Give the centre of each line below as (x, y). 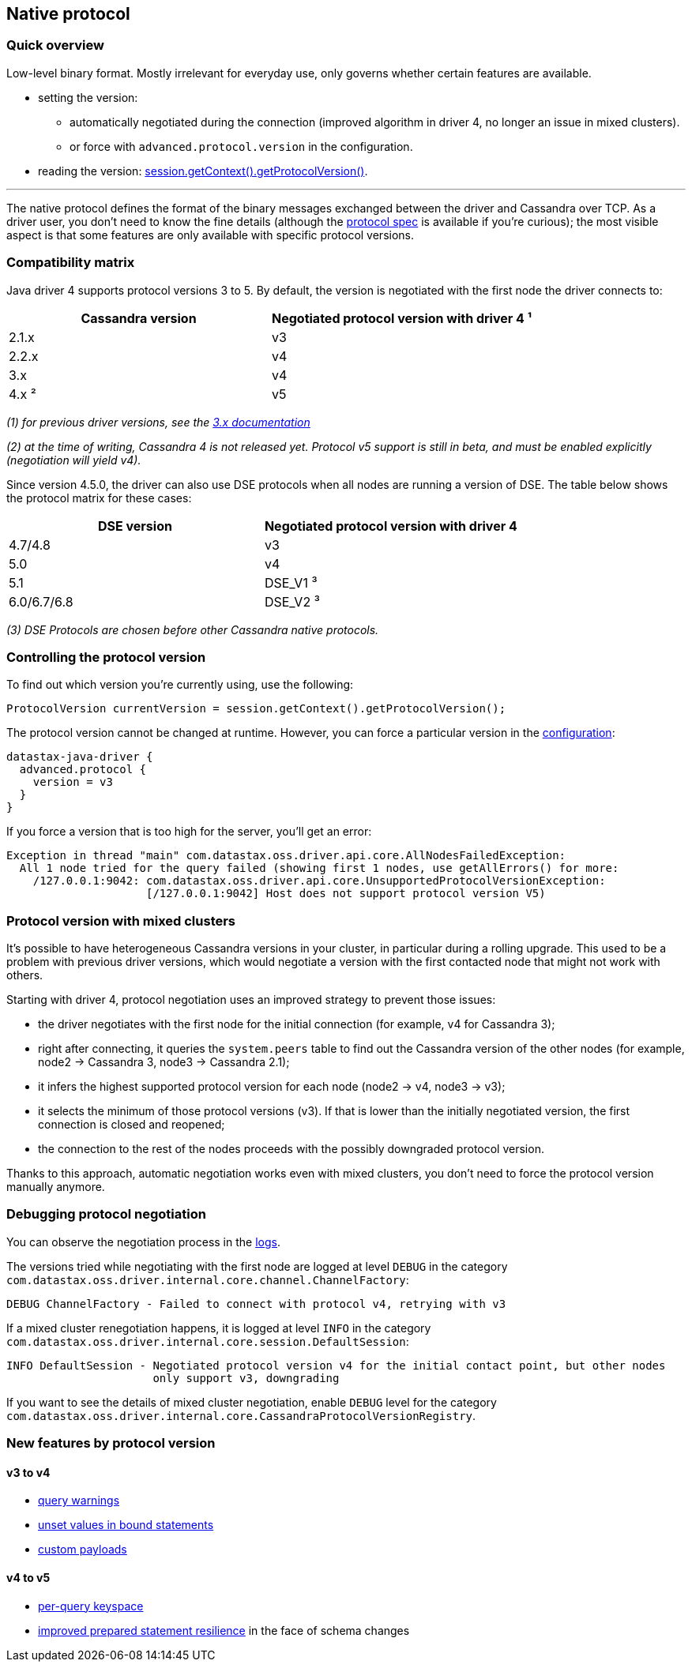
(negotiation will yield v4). (74, 460)
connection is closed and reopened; (132, 1125)
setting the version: (88, 97)
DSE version (135, 526)
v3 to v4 (28, 1472)
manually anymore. (56, 1187)
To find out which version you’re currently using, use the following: (180, 685)
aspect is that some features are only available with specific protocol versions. (210, 235)
